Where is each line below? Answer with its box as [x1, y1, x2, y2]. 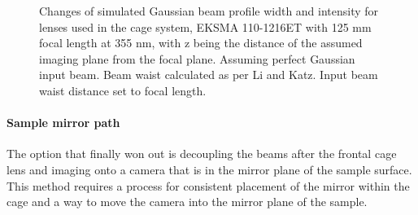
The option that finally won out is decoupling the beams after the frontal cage [7, 145, 397, 162]
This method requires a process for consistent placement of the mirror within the [7, 177, 410, 194]
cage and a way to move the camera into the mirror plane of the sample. [7, 193, 368, 210]
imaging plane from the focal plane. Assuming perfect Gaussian [39, 50, 355, 67]
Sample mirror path [7, 114, 120, 131]
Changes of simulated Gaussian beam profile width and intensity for [39, 2, 379, 19]
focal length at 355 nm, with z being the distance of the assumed [39, 34, 363, 51]
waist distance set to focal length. [39, 81, 207, 99]
